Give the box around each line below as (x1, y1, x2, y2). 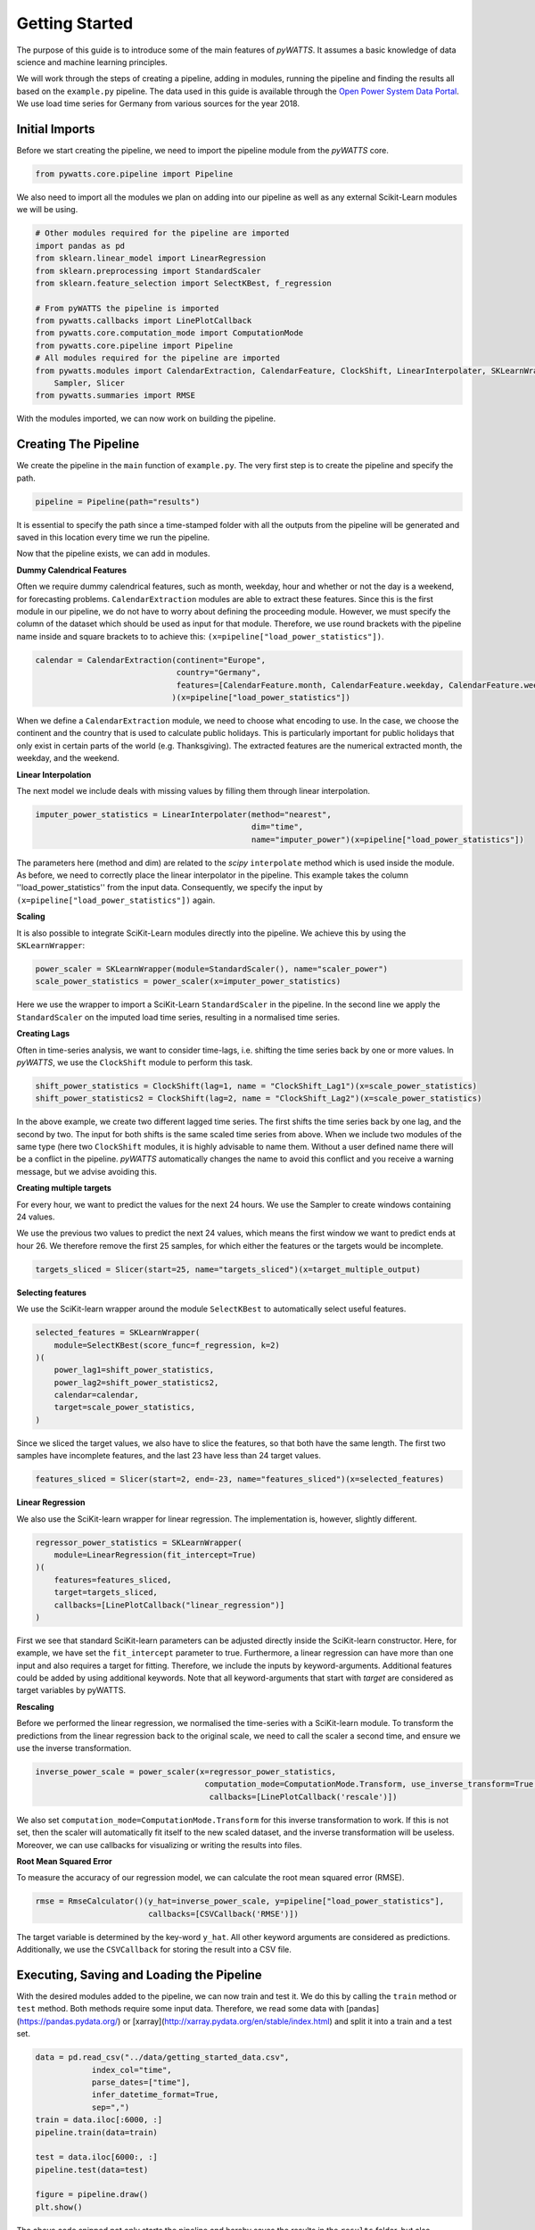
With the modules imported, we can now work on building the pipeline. (16, 413, 276, 424)
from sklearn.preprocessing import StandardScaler (35, 266, 262, 276)
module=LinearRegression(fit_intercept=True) (53, 1549, 257, 1560)
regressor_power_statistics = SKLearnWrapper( (35, 1537, 243, 1548)
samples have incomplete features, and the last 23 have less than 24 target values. (16, 1450, 321, 1461)
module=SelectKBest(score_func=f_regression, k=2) (53, 1340, 280, 1350)
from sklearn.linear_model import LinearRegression (35, 253, 267, 263)
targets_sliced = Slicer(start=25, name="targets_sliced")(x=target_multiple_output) (35, 1264, 421, 1275)
